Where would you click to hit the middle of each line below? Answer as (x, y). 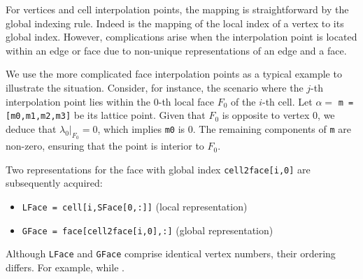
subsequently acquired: (54, 183)
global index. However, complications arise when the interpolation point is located (181, 37)
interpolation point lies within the (78, 101)
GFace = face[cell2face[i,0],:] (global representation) (148, 230)
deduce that (31, 128)
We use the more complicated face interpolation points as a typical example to (174, 74)
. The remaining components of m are (272, 128)
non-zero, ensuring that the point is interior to (105, 146)
